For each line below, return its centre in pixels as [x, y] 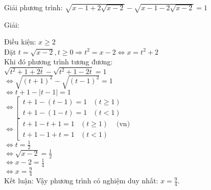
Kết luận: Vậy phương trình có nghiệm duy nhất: [81, 181]
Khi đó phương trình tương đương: [58, 62]
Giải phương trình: [33, 7]
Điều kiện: [20, 42]
